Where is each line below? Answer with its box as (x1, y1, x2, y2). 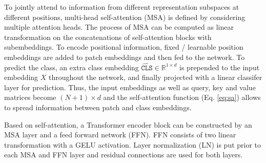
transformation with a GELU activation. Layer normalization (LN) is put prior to (4, 139, 261, 150)
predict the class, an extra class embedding (4, 62, 139, 72)
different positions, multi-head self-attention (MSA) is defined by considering (4, 11, 245, 22)
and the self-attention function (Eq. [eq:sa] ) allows (103, 92, 261, 103)
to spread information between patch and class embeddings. (4, 101, 192, 112)
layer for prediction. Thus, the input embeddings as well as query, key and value (4, 81, 256, 92)
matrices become (4, 92, 56, 103)
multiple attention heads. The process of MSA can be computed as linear (4, 22, 234, 32)
